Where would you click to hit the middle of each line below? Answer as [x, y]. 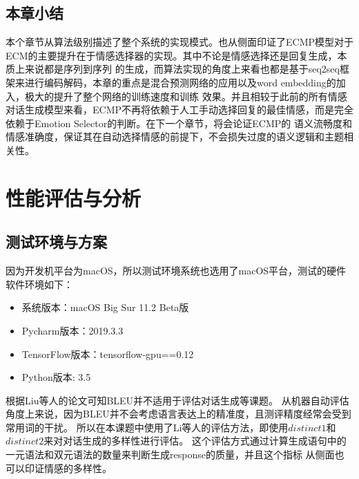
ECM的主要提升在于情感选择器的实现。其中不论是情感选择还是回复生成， [172, 55]
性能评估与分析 [74, 197]
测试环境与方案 [56, 242]
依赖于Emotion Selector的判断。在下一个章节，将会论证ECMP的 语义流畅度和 [179, 123]
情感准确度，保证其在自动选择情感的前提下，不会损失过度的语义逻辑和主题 [175, 137]
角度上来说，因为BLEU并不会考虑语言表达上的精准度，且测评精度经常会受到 [178, 414]
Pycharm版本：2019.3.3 [72, 330]
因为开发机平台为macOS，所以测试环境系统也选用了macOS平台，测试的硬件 [176, 271]
